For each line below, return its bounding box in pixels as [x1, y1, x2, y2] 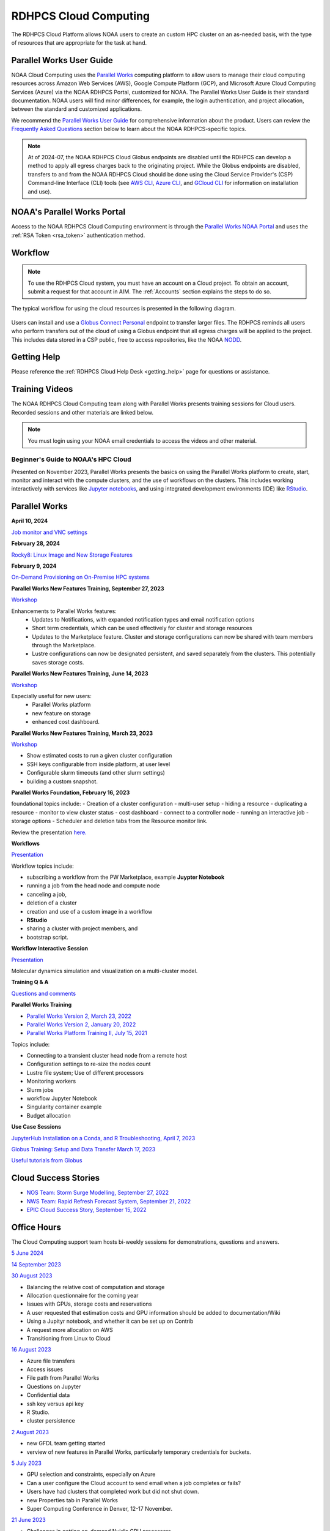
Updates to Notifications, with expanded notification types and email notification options [32, 615, 255, 623]
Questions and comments [11, 990, 76, 997]
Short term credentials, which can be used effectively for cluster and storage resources [32, 625, 252, 632]
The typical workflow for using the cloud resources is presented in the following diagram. [11, 305, 237, 312]
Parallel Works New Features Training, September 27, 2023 [11, 585, 164, 592]
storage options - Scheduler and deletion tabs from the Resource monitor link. [11, 818, 208, 825]
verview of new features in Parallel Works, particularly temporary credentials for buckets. [26, 1448, 251, 1456]
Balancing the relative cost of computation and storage [26, 1283, 165, 1290]
